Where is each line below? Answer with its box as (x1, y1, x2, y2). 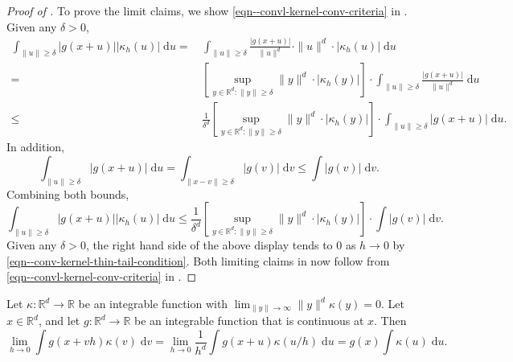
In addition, (6, 138, 64, 155)
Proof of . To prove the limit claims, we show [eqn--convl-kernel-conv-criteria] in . (6, 2, 408, 19)
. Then (374, 312, 407, 329)
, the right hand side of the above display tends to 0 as (85, 237, 356, 253)
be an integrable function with (78, 295, 228, 312)
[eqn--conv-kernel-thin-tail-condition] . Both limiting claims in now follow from (6, 252, 390, 269)
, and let (38, 312, 80, 329)
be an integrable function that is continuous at (134, 312, 364, 329)
